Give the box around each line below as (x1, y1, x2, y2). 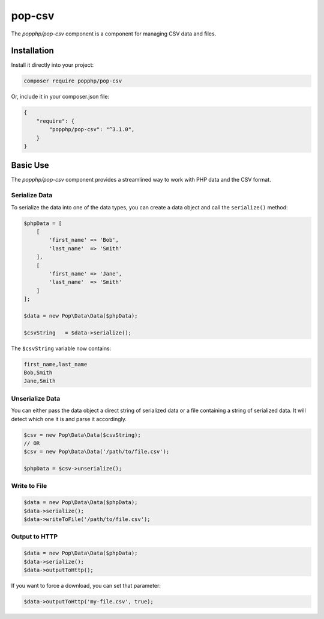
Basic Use (11, 160, 49, 171)
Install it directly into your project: (11, 61, 94, 69)
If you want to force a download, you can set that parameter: (11, 582, 161, 589)
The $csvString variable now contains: (11, 345, 112, 352)
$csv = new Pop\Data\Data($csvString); (23, 431, 141, 439)
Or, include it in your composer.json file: (11, 93, 110, 100)
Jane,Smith (23, 378, 56, 384)
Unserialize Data (11, 394, 61, 402)
